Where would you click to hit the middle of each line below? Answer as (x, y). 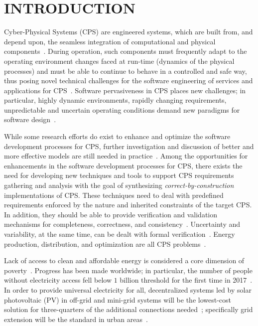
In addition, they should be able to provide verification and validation (111, 214)
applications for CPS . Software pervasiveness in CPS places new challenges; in (125, 90)
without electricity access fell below (58, 280)
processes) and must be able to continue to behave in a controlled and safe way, (126, 71)
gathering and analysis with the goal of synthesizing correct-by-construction (119, 185)
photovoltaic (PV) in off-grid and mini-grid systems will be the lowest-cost (118, 299)
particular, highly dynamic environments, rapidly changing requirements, (115, 100)
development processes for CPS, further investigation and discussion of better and (129, 146)
